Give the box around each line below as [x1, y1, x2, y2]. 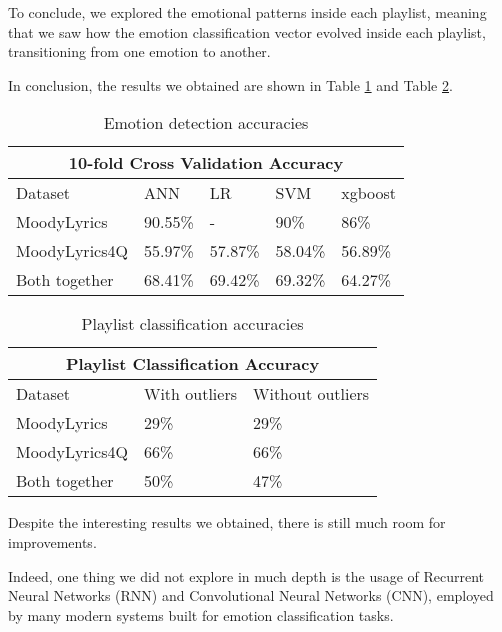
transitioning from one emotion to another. [8, 41, 271, 62]
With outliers [143, 382, 237, 406]
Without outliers [252, 382, 370, 406]
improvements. [8, 531, 97, 552]
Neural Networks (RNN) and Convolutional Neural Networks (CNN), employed [8, 585, 494, 606]
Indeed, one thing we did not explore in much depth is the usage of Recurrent [8, 565, 485, 586]
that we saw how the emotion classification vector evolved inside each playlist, [8, 21, 486, 42]
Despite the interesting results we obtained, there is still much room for [8, 512, 446, 533]
